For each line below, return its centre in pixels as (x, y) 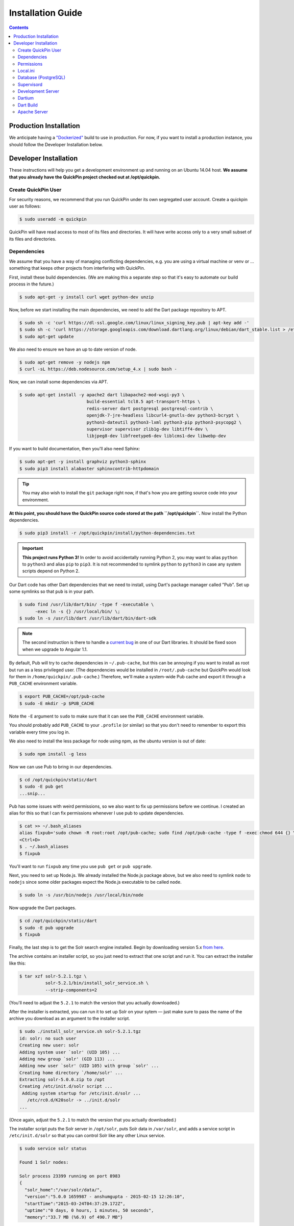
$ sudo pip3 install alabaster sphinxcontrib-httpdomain (89, 469)
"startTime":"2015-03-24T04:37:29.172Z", (75, 1203)
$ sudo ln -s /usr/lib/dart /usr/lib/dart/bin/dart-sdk (88, 618)
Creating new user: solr (49, 1045)
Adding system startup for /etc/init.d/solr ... (82, 1093)
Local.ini (26, 71)
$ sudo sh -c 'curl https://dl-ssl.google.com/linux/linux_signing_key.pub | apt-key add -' (134, 323)
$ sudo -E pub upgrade (47, 928)
